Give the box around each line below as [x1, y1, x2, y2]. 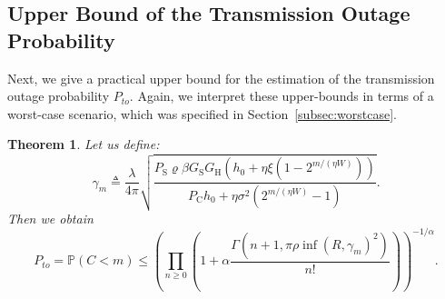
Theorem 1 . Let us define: [7, 135, 160, 154]
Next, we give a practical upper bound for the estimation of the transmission [7, 68, 435, 87]
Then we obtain [7, 208, 94, 227]
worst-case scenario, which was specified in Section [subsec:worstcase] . [7, 104, 397, 123]
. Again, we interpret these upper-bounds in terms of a [129, 86, 434, 105]
